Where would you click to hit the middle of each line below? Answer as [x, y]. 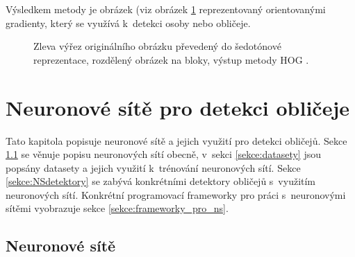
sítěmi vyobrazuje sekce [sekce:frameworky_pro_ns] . [117, 208]
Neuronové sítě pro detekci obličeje [178, 107]
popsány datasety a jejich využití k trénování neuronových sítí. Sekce [153, 167]
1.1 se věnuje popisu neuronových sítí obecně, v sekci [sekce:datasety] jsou [164, 154]
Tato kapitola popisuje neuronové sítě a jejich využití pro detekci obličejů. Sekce [176, 140]
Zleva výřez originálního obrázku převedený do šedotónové [157, 46]
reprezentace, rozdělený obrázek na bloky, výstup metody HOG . [171, 59]
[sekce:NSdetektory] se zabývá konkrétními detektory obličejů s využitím [161, 181]
